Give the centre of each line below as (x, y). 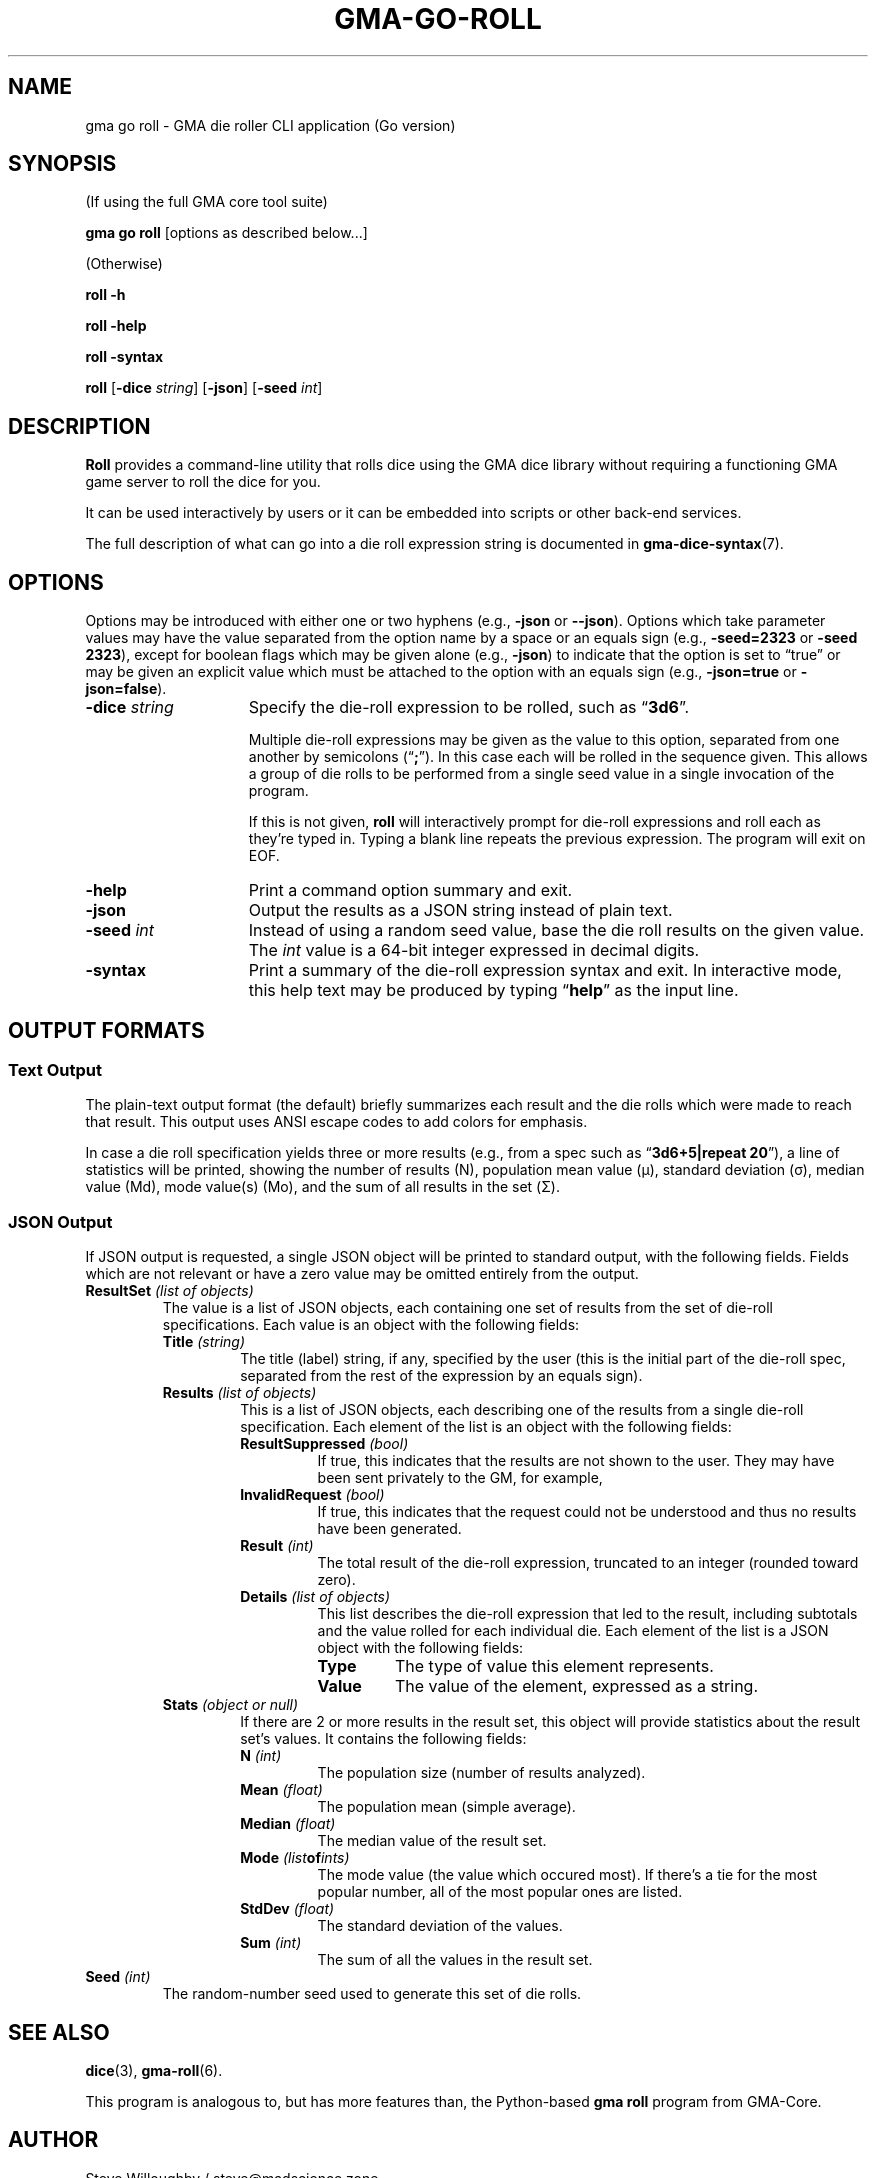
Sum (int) (271, 1943)
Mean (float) (281, 1790)
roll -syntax (124, 357)
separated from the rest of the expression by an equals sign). (441, 1376)
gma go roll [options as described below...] (226, 233)
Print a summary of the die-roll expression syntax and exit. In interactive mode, (545, 970)
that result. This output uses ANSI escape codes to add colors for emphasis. (336, 1122)
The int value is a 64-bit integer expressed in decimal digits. (474, 950)
